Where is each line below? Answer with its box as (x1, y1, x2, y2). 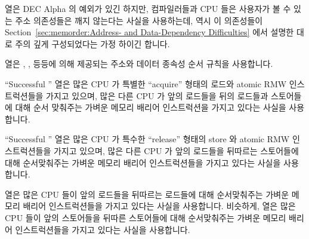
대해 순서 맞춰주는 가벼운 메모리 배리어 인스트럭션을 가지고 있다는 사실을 (15, 101, 286, 114)
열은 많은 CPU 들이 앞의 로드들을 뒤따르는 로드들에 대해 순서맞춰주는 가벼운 (5, 188, 289, 200)
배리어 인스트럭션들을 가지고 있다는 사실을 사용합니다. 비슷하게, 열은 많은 (23, 200, 296, 212)
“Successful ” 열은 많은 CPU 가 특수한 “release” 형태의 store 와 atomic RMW (5, 133, 290, 145)
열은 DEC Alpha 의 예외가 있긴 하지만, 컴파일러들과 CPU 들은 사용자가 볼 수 (5, 2, 291, 14)
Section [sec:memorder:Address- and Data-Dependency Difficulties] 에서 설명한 (5, 26, 294, 38)
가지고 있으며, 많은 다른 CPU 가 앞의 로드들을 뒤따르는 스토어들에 (53, 144, 299, 157)
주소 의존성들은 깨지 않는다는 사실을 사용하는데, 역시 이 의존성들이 (15, 14, 263, 26)
